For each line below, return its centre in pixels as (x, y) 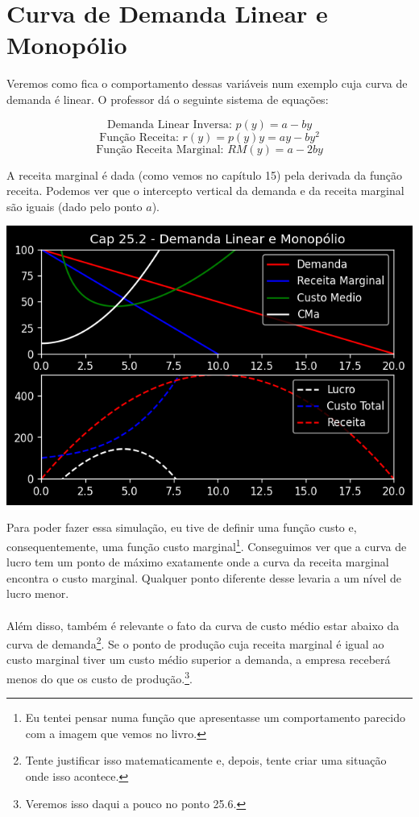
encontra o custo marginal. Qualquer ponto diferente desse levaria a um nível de (204, 577)
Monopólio (67, 45)
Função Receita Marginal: (160, 149)
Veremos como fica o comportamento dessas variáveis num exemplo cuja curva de (207, 83)
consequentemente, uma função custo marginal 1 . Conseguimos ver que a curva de (207, 545)
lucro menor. (38, 593)
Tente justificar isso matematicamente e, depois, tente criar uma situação (206, 760)
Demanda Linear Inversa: (169, 124)
